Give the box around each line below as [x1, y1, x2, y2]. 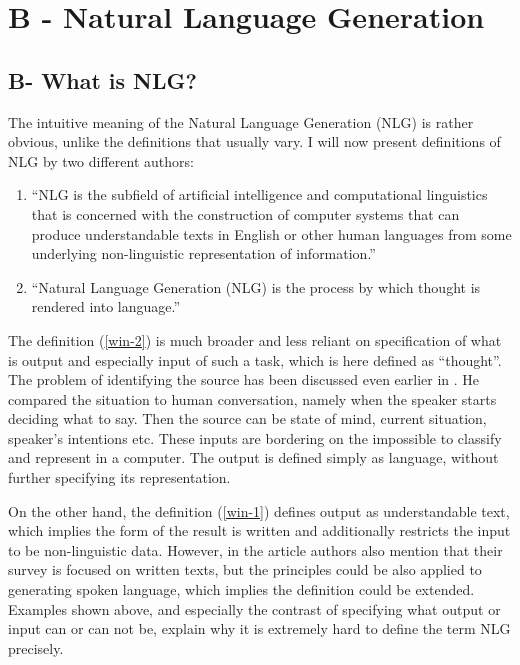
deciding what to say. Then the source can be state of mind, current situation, [8, 408, 487, 429]
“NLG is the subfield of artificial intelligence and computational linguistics [31, 184, 488, 205]
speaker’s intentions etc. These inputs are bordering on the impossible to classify [8, 427, 502, 448]
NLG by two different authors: [8, 150, 194, 171]
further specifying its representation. [8, 467, 231, 488]
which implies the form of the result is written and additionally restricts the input [8, 520, 511, 541]
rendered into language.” [31, 296, 181, 317]
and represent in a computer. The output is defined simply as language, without [8, 447, 499, 468]
